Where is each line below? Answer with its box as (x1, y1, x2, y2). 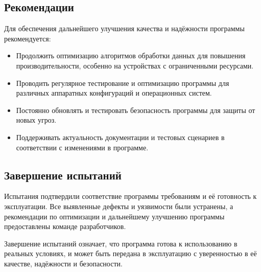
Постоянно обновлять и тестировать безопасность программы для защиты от (16, 104, 255, 115)
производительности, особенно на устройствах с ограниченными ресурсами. (16, 60, 254, 71)
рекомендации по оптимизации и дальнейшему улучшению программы (4, 211, 225, 221)
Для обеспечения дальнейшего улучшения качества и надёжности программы (4, 23, 245, 34)
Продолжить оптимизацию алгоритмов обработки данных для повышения (16, 50, 246, 61)
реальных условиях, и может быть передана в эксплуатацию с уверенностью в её (4, 248, 257, 259)
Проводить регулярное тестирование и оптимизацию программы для (16, 77, 229, 88)
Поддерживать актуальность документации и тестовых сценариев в (16, 131, 225, 142)
